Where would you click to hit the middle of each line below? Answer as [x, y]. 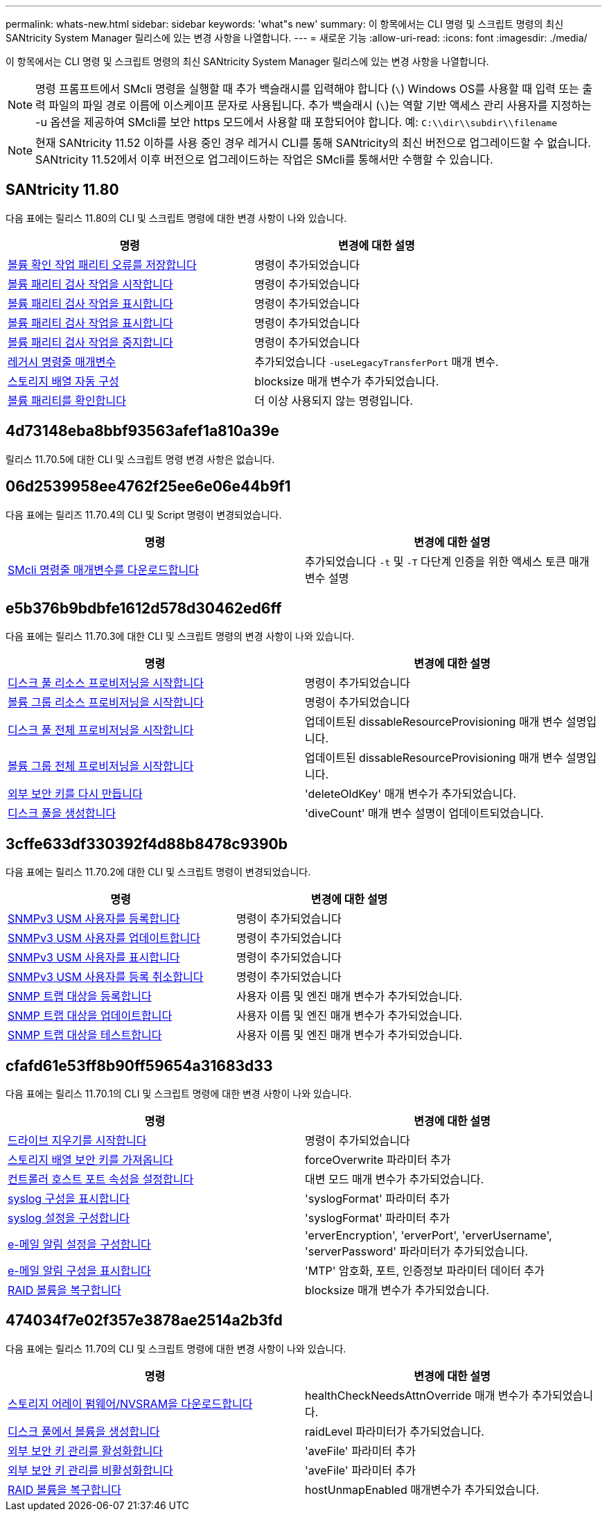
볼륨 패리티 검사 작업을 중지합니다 [90, 342]
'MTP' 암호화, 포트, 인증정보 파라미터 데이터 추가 [425, 1271]
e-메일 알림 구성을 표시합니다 [79, 1271]
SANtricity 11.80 [62, 190]
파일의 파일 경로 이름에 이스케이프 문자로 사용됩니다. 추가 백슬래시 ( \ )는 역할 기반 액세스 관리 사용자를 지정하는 [320, 105]
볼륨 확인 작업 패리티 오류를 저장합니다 [102, 264]
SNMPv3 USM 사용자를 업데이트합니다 [104, 938]
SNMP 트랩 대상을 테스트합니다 [85, 1035]
